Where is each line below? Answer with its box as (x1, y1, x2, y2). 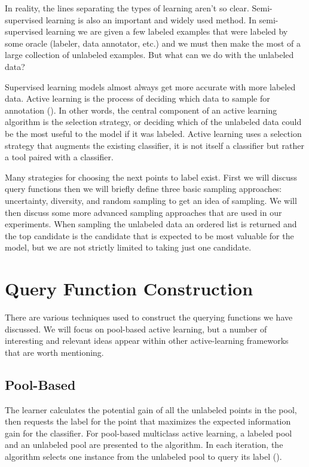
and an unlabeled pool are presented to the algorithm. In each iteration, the (5, 438, 283, 451)
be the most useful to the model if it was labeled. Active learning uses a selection (5, 127, 302, 139)
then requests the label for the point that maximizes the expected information (5, 415, 291, 428)
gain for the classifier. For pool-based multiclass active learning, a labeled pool (5, 426, 292, 439)
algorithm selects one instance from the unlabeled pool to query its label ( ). (5, 450, 282, 462)
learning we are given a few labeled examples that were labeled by (45, 25, 288, 38)
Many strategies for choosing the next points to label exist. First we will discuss (5, 170, 298, 183)
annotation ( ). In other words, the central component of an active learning (5, 103, 277, 116)
